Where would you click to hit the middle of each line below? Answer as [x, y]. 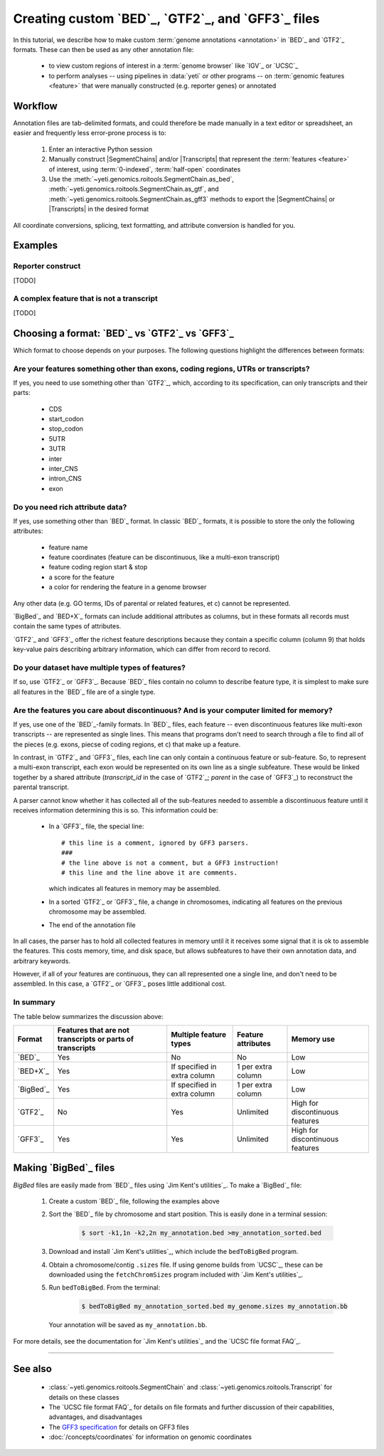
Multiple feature [199, 1035]
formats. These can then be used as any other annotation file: [103, 49]
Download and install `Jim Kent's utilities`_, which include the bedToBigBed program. [174, 1252]
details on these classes [84, 1397]
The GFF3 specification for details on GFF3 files [119, 1427]
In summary [34, 1002]
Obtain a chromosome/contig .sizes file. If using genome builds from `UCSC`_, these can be [186, 1265]
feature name [68, 547]
